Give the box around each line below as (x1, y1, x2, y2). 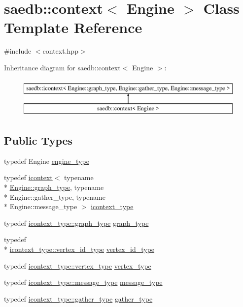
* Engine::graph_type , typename (4, 182, 104, 192)
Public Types (4, 133, 73, 148)
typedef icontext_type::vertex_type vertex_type (4, 260, 151, 271)
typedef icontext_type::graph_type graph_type (4, 217, 149, 228)
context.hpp (42, 46, 78, 56)
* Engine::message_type (4, 201, 77, 212)
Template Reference (4, 17, 142, 37)
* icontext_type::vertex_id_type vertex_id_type (4, 244, 155, 254)
